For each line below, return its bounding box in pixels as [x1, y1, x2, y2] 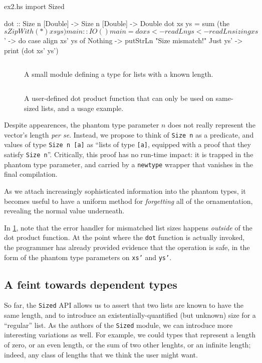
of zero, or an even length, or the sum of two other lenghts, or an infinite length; [4, 339, 251, 349]
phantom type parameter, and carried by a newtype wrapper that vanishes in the [4, 159, 253, 169]
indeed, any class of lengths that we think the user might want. [4, 349, 198, 359]
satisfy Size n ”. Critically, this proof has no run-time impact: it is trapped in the [4, 149, 253, 160]
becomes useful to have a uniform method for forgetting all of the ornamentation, [4, 195, 253, 206]
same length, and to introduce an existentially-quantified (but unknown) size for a [4, 310, 256, 320]
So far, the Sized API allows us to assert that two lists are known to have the [4, 300, 243, 310]
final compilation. [4, 169, 58, 179]
